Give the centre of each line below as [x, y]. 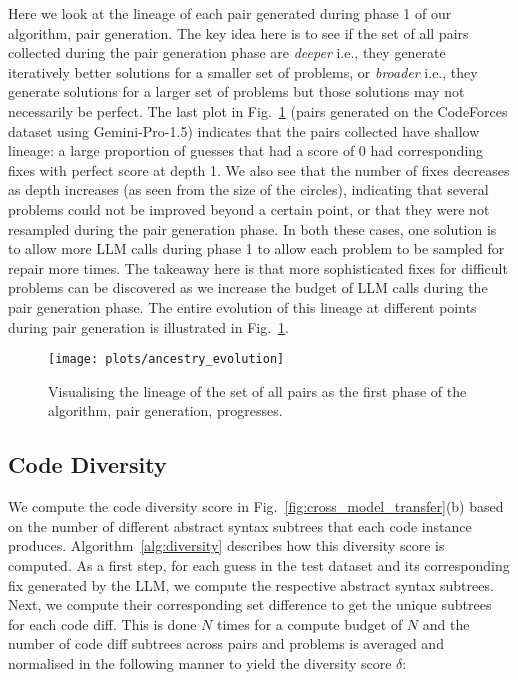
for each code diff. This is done [102, 623]
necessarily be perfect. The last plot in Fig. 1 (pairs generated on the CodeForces [258, 110]
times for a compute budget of [309, 623]
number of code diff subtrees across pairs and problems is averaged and [226, 643]
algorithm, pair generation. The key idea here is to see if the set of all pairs [238, 32]
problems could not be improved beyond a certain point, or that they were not [249, 208]
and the [446, 623]
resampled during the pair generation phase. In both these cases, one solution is [252, 228]
